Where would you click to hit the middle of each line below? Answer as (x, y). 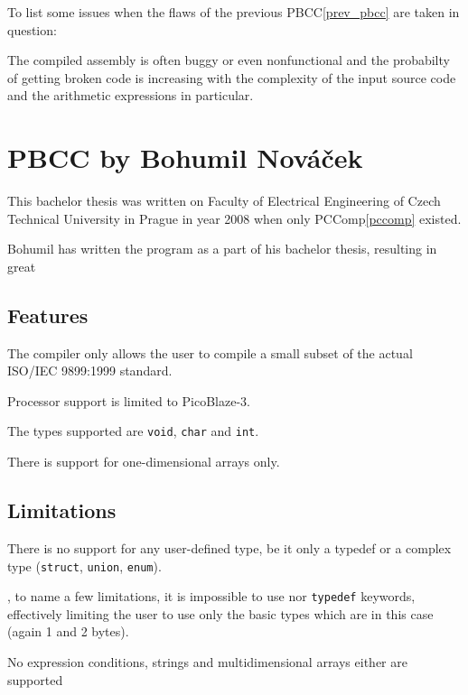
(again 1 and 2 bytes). (68, 631)
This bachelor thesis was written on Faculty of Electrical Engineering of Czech (224, 201)
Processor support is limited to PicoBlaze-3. (129, 400)
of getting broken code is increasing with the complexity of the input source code (232, 77)
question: (32, 29)
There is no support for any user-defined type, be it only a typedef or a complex (229, 547)
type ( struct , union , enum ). (84, 565)
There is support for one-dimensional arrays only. (144, 462)
